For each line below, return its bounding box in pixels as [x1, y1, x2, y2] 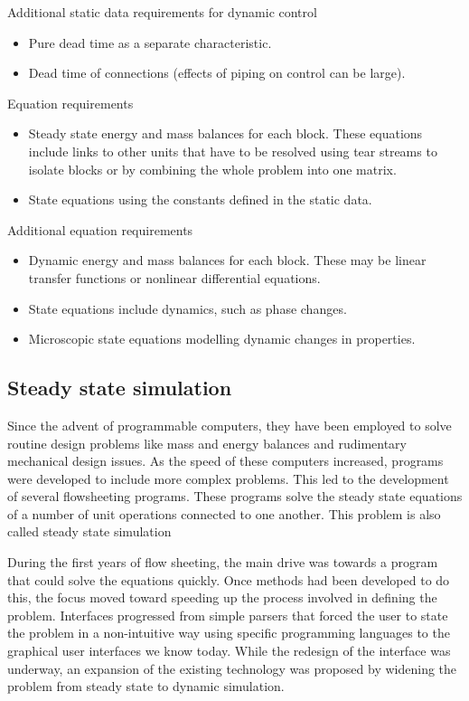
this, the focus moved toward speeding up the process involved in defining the [7, 588, 437, 607]
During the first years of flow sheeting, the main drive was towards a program [7, 553, 438, 572]
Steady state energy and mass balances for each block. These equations [28, 124, 423, 143]
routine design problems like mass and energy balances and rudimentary [7, 433, 407, 452]
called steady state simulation [7, 522, 172, 541]
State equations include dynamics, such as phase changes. [28, 298, 347, 317]
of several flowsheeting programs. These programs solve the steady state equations [7, 487, 463, 506]
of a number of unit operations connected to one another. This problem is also [7, 504, 441, 523]
